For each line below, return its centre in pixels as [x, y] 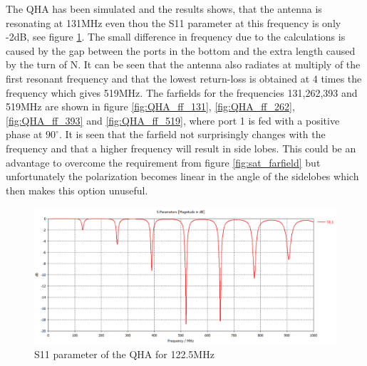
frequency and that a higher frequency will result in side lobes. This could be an [181, 148]
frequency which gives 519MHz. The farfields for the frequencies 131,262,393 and [182, 92]
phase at [24, 134]
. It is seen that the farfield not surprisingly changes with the [192, 134]
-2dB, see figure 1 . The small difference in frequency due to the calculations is [176, 37]
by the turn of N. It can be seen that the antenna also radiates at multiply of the [183, 64]
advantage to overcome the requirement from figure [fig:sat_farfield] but [163, 162]
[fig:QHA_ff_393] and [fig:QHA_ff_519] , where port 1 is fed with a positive [173, 120]
